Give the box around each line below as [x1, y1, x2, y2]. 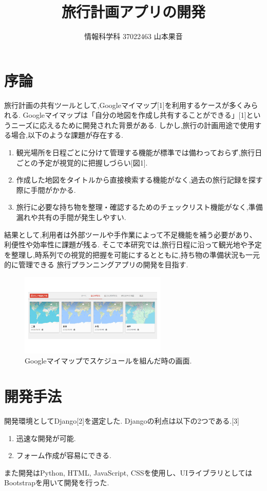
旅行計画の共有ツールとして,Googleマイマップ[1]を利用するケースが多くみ [4, 99, 251, 110]
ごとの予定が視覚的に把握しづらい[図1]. [16, 157, 148, 168]
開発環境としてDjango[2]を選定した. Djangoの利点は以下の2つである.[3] [4, 415, 239, 426]
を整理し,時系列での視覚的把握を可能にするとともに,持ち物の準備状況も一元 [4, 249, 260, 260]
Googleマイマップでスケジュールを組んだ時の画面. [25, 355, 192, 366]
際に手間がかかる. [16, 184, 76, 195]
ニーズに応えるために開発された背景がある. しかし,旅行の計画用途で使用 [11, 119, 255, 130]
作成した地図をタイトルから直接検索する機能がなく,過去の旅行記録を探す [16, 174, 263, 185]
